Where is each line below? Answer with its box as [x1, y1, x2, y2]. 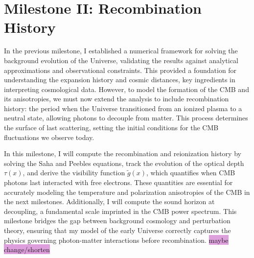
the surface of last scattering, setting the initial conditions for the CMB [4, 122, 219, 133]
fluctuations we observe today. [4, 132, 94, 142]
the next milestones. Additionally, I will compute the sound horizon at [4, 196, 215, 207]
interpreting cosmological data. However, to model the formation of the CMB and [4, 84, 249, 94]
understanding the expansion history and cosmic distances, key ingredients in [4, 74, 235, 85]
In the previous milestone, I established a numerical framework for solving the [4, 46, 238, 56]
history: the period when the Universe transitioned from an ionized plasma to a [4, 103, 242, 113]
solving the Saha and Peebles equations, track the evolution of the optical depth [4, 158, 244, 168]
